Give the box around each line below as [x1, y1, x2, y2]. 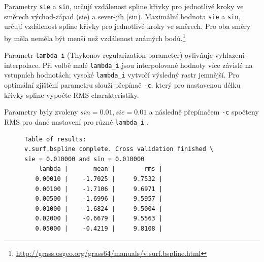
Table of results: [24, 135, 86, 143]
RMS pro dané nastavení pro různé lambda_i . [4, 117, 149, 127]
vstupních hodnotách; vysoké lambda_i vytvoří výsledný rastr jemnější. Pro [4, 69, 240, 80]
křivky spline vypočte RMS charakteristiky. [4, 89, 139, 100]
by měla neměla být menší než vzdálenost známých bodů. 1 [4, 31, 186, 43]
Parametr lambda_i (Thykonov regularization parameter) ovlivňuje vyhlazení [4, 50, 245, 60]
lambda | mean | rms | [39, 165, 163, 173]
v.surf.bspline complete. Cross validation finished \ [24, 145, 214, 153]
